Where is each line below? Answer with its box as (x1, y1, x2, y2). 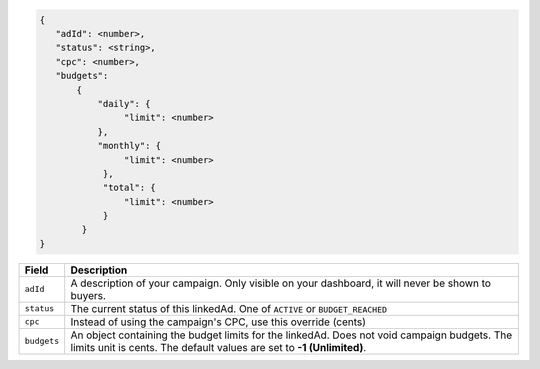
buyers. (70, 288, 107, 302)
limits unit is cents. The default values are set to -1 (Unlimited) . (70, 340, 367, 354)
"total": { (102, 182, 157, 194)
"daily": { (97, 98, 151, 109)
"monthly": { (97, 140, 162, 152)
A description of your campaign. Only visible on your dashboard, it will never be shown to (70, 276, 492, 290)
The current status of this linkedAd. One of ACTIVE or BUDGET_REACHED (70, 301, 388, 315)
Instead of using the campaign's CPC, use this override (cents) (70, 315, 367, 329)
